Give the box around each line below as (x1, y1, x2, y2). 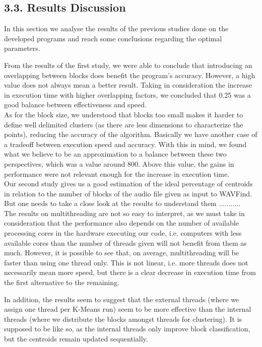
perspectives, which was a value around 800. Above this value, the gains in (4, 158, 234, 169)
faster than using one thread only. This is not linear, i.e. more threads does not (4, 257, 248, 267)
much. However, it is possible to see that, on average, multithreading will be (4, 247, 239, 258)
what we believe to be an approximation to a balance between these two (4, 149, 227, 159)
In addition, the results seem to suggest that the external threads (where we (4, 294, 239, 304)
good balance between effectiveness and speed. (4, 99, 147, 110)
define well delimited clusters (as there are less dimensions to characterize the (4, 119, 243, 129)
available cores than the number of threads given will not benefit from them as (4, 237, 247, 248)
